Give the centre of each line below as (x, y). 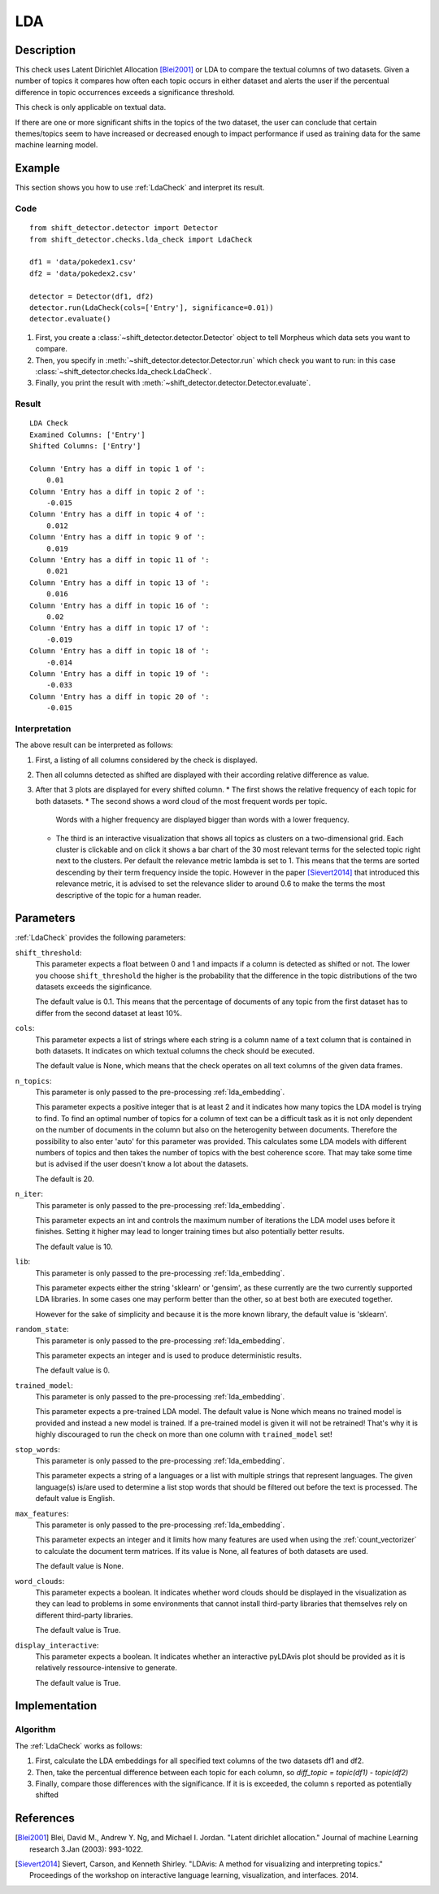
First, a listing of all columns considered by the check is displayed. (146, 760)
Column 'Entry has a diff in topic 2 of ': (117, 491)
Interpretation (43, 728)
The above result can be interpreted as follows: (94, 745)
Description (46, 50)
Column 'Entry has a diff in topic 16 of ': (120, 605)
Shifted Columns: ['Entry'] (85, 446)
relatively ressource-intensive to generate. (106, 1668)
